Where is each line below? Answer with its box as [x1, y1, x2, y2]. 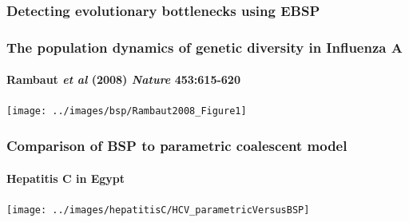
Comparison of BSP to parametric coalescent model [6, 136, 347, 156]
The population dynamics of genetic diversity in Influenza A [6, 37, 403, 57]
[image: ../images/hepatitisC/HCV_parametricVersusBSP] [6, 204, 310, 216]
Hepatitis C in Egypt [6, 169, 125, 186]
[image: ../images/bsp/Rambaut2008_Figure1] [6, 105, 247, 117]
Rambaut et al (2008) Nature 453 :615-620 [6, 71, 240, 88]
